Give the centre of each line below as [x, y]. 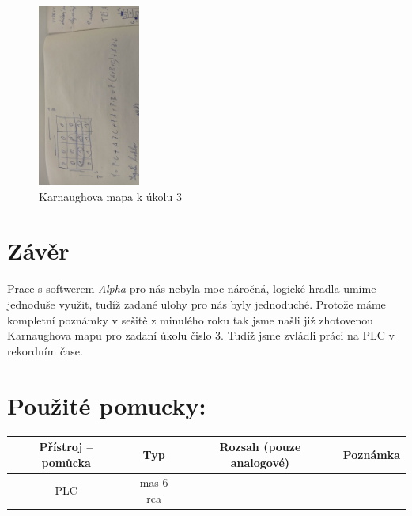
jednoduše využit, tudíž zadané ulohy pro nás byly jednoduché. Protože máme [197, 304]
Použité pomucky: [107, 405]
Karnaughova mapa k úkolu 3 [110, 196]
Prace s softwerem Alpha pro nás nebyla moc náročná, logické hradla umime [192, 288]
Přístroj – [66, 447]
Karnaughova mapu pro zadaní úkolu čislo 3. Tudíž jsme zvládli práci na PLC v [201, 335]
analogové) [260, 462]
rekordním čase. [45, 350]
